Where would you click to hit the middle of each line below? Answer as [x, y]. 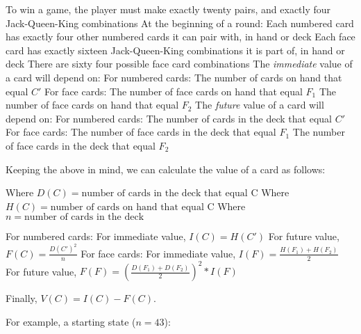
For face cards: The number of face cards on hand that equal [173, 91]
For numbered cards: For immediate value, [96, 236]
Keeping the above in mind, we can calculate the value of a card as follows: [166, 169]
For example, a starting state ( [71, 321]
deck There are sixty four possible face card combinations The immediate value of [179, 64]
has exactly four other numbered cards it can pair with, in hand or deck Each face [180, 37]
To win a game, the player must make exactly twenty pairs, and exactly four [168, 9]
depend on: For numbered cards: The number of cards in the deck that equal [169, 118]
